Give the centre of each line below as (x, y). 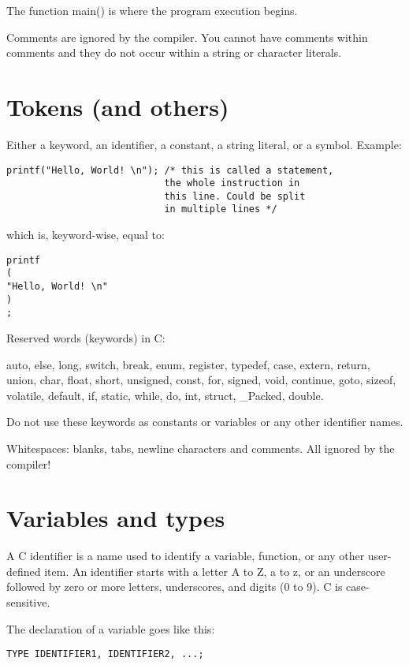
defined (24, 571)
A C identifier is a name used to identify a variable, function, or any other (186, 556)
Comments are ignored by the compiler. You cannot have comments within (187, 37)
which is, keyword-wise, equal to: (86, 235)
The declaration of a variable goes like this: (111, 628)
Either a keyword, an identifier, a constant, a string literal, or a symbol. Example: (204, 144)
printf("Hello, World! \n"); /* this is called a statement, (170, 170)
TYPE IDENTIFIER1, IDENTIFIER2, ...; (105, 654)
